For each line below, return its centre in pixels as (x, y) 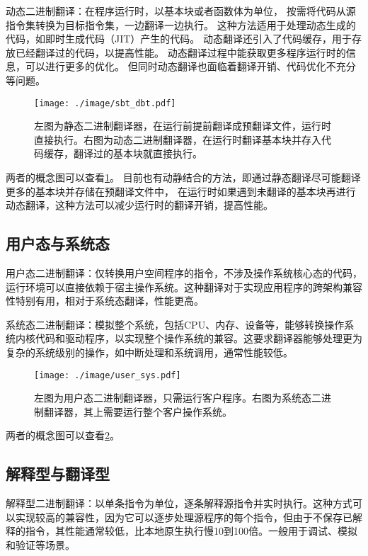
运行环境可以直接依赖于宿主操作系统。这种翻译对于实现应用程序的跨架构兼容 (184, 286)
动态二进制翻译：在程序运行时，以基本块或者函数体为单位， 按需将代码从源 (181, 11)
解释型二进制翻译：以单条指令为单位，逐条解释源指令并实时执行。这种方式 (179, 503)
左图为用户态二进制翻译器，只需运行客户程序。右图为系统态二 (178, 398)
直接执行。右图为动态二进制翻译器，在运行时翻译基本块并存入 (178, 139)
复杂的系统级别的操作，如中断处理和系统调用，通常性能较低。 (149, 352)
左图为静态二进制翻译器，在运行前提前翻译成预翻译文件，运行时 (183, 126)
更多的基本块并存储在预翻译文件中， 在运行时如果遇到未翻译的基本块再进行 (181, 191)
